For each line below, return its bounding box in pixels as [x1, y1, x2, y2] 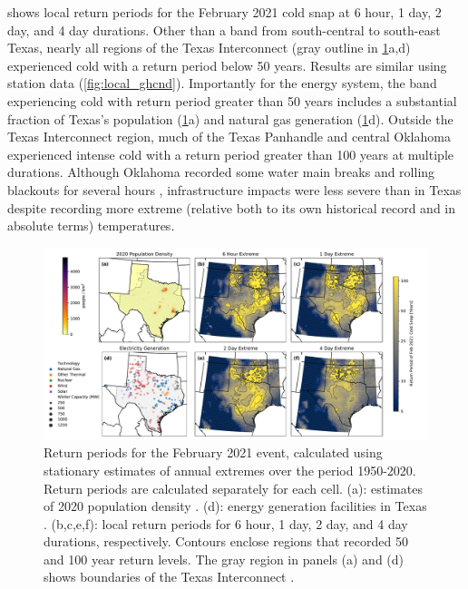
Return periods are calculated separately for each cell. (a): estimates [44, 478, 423, 497]
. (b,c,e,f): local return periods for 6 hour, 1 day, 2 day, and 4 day [44, 514, 408, 533]
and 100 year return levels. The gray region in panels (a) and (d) [44, 549, 405, 568]
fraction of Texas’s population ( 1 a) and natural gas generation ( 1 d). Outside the [7, 109, 453, 128]
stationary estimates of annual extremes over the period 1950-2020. [44, 460, 416, 479]
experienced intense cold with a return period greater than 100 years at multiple [7, 144, 453, 163]
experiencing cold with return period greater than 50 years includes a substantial [7, 91, 457, 110]
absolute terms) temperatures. [7, 216, 175, 235]
